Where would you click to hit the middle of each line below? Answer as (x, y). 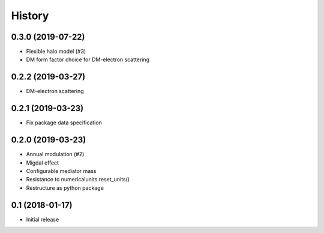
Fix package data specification (64, 123)
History (30, 16)
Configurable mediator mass (61, 171)
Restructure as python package (65, 188)
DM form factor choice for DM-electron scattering (88, 59)
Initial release (43, 219)
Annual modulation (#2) (55, 154)
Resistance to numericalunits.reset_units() (78, 180)
